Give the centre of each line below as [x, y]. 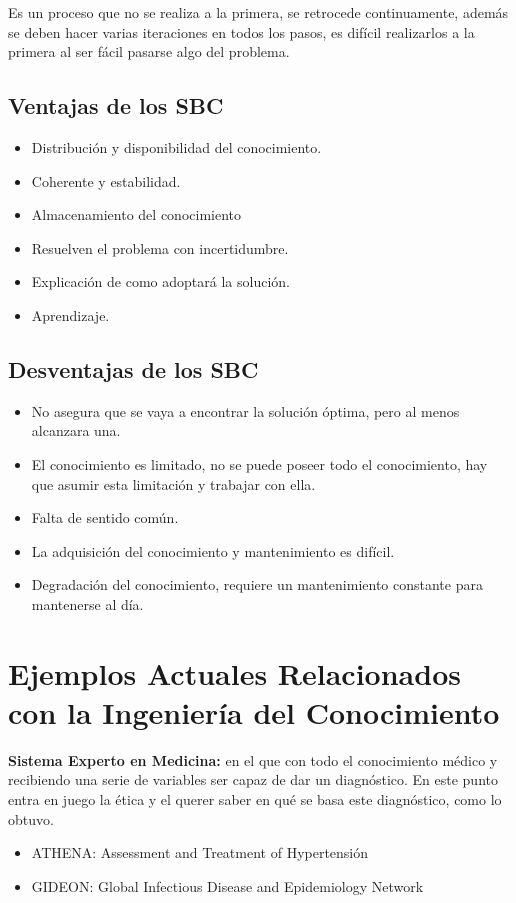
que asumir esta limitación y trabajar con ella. [173, 483]
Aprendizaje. [70, 314]
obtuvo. [31, 818]
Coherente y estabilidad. [106, 180]
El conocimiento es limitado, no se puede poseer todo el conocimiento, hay [259, 463]
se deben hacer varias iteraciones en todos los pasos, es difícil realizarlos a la [241, 31]
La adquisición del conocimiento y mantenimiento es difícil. [213, 550]
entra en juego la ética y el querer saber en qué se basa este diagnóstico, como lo [255, 799]
